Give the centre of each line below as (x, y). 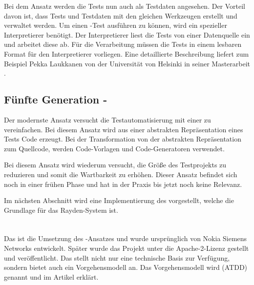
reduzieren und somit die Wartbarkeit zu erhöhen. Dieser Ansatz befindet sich (121, 174)
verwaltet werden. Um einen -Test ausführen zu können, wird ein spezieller (116, 25)
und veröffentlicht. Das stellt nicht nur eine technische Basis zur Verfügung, (117, 257)
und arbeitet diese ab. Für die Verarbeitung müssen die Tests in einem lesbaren (123, 44)
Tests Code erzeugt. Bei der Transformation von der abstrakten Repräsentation (123, 139)
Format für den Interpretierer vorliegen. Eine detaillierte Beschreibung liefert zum (127, 53)
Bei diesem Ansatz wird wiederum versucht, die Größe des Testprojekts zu (115, 165)
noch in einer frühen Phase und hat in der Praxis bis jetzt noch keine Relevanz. (123, 184)
